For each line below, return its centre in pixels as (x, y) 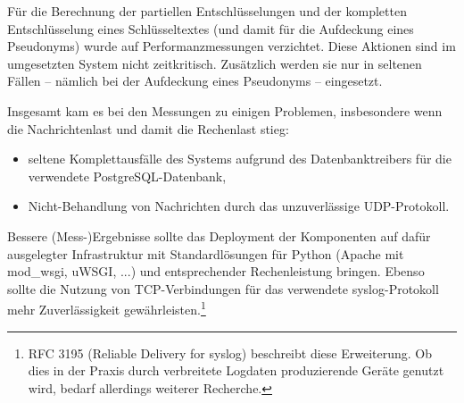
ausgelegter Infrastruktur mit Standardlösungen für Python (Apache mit (206, 253)
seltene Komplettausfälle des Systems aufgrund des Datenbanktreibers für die (240, 159)
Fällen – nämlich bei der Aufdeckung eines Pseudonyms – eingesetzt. (195, 81)
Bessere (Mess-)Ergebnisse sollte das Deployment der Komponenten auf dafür (219, 235)
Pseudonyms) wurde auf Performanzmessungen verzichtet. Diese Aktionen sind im (232, 46)
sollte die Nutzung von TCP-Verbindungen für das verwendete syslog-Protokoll (223, 288)
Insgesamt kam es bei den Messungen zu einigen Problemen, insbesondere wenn (225, 110)
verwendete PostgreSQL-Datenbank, (127, 176)
